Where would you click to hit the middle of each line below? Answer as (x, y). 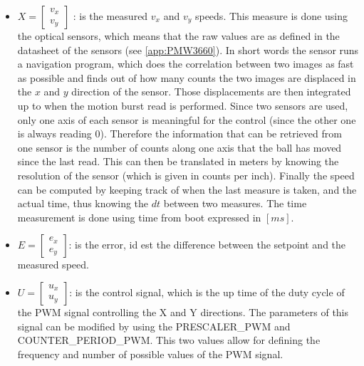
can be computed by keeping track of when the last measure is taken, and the (187, 189)
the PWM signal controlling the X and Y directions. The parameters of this (183, 312)
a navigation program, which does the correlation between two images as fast (186, 64)
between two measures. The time (235, 203)
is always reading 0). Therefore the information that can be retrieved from (180, 134)
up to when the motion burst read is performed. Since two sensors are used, (183, 105)
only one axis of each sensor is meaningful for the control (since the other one (187, 119)
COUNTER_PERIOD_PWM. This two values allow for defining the (169, 340)
